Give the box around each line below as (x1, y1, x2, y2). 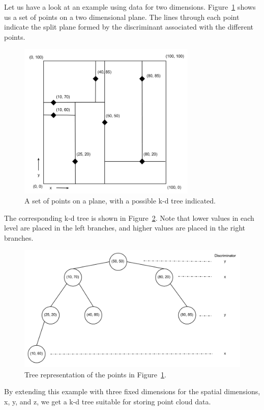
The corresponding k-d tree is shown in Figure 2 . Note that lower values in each (4, 212, 254, 223)
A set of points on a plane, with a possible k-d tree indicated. (24, 195, 216, 206)
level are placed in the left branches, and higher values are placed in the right (4, 222, 246, 233)
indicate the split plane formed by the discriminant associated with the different (4, 21, 254, 32)
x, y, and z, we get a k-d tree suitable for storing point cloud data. (4, 396, 211, 406)
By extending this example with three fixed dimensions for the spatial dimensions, (4, 386, 260, 397)
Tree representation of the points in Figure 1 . (24, 369, 166, 379)
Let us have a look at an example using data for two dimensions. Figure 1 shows (4, 2, 256, 12)
